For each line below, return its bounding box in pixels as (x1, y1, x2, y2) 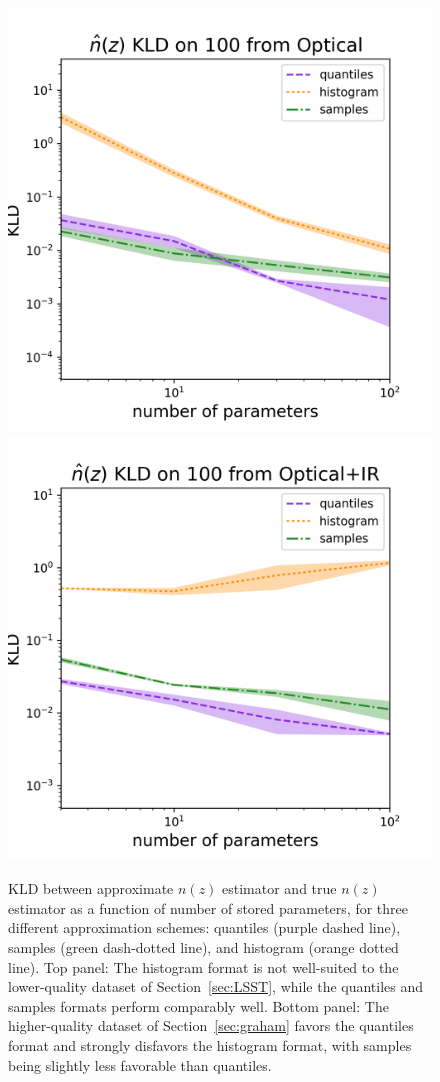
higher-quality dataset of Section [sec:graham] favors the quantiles (8, 1015, 414, 1036)
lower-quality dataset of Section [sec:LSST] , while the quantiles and (8, 976, 424, 997)
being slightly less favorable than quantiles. (8, 1054, 272, 1075)
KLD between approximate (8, 878, 174, 899)
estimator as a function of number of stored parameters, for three (8, 897, 408, 918)
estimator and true (222, 878, 337, 899)
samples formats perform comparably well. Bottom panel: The (8, 995, 389, 1016)
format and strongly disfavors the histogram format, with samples (8, 1034, 412, 1055)
